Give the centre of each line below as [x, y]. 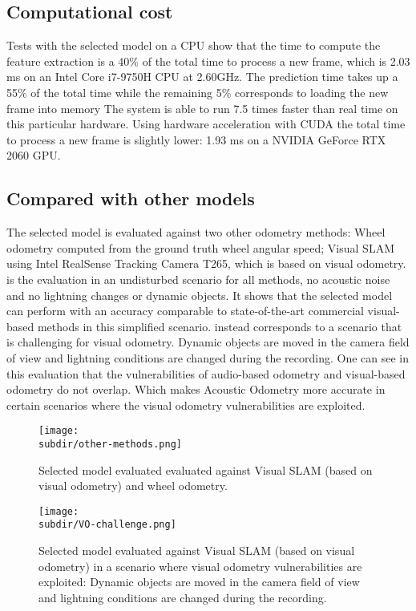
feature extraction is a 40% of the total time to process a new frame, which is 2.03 [208, 61]
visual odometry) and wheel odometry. [133, 486]
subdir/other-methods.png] [110, 444]
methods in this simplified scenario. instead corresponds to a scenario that [220, 326]
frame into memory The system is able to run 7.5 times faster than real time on [202, 108]
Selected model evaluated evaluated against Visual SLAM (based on [206, 469]
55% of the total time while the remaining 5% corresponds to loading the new [198, 92]
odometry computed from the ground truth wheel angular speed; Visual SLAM [200, 247]
